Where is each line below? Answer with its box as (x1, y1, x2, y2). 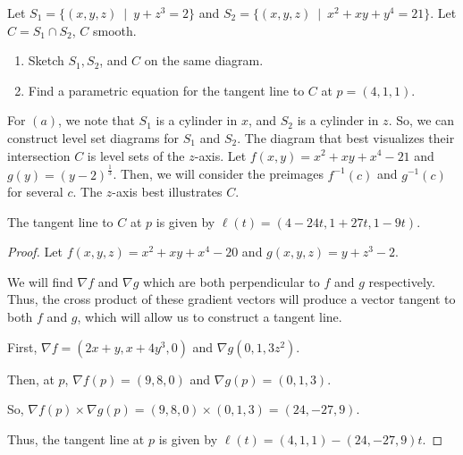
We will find (7, 272, 73, 291)
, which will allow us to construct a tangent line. (77, 308, 342, 326)
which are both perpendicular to (143, 272, 320, 291)
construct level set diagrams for (7, 128, 180, 147)
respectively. (368, 272, 435, 291)
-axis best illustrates (112, 182, 223, 201)
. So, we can (388, 111, 455, 130)
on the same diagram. (144, 51, 264, 70)
